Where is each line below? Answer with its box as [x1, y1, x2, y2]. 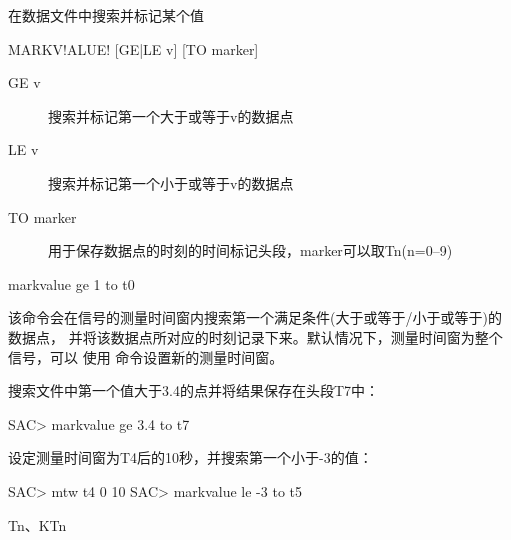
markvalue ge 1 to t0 [8, 273, 135, 294]
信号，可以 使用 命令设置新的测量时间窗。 [8, 346, 284, 367]
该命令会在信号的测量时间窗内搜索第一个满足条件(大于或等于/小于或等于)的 [8, 307, 502, 328]
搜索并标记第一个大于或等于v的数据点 [48, 105, 294, 126]
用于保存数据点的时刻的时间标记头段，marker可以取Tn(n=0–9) [48, 240, 453, 261]
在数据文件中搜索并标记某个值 [8, 5, 204, 25]
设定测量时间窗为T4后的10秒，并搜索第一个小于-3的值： [8, 447, 373, 468]
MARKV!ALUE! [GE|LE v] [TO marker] [8, 38, 259, 59]
